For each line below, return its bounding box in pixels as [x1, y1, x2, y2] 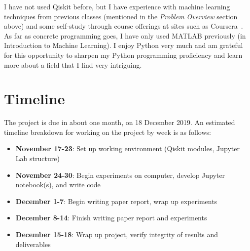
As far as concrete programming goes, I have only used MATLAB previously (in [4, 30, 246, 41]
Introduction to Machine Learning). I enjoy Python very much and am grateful [4, 40, 243, 50]
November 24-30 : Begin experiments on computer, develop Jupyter [15, 169, 225, 180]
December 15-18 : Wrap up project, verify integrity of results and [15, 229, 218, 240]
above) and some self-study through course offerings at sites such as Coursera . [4, 21, 243, 31]
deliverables [15, 239, 51, 249]
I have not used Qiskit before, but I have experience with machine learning [4, 1, 230, 11]
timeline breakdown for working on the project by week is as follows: [4, 126, 211, 137]
